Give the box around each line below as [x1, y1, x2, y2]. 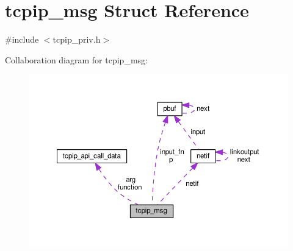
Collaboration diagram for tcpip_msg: [5, 53, 148, 66]
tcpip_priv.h [52, 33, 101, 46]
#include [5, 33, 39, 46]
